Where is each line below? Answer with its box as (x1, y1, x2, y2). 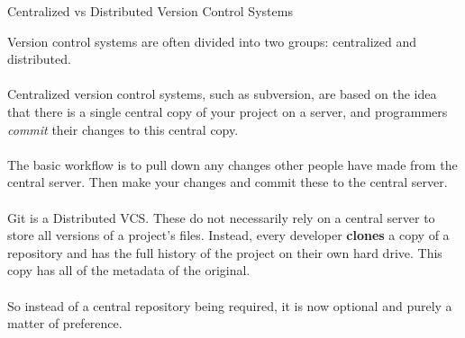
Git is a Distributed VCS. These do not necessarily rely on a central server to (7, 208, 435, 227)
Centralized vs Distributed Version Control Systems (7, 2, 293, 20)
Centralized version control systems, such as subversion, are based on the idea (7, 84, 437, 103)
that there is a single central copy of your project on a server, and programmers (7, 102, 448, 120)
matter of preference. (7, 314, 123, 333)
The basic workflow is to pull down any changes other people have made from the (7, 155, 458, 173)
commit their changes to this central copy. (7, 120, 239, 138)
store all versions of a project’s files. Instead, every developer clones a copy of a (7, 226, 450, 245)
